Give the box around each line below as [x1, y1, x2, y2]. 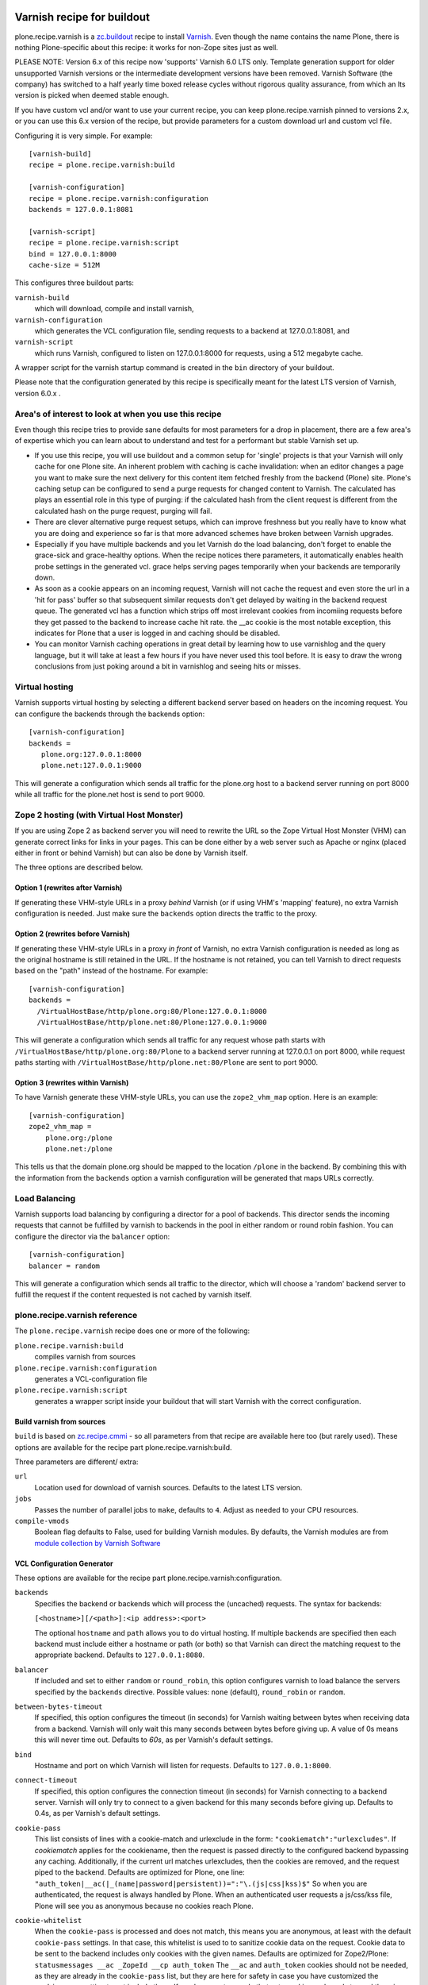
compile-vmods [14, 1517, 70, 1525]
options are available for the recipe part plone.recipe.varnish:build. [14, 1442, 233, 1452]
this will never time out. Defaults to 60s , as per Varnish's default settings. [34, 1735, 273, 1744]
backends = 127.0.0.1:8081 [29, 205, 134, 214]
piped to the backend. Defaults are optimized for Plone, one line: [34, 1867, 245, 1877]
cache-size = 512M [29, 260, 101, 269]
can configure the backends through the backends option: [14, 709, 205, 719]
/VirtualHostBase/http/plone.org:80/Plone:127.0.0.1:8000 [36, 1007, 267, 1016]
